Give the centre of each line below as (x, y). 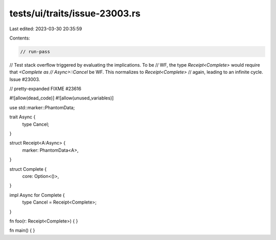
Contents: (20, 38)
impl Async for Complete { (37, 195)
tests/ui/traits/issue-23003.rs (75, 13)
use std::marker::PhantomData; (42, 107)
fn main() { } (22, 230)
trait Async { (22, 117)
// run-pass (35, 52)
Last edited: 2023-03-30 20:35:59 (46, 29)
